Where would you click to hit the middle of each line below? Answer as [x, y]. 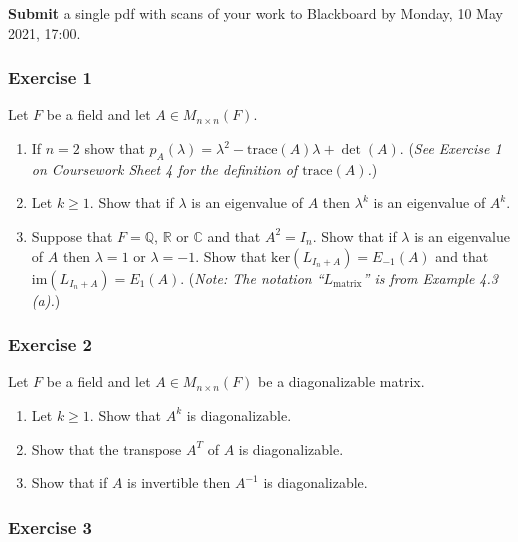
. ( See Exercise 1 [450, 148]
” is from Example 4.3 [430, 277]
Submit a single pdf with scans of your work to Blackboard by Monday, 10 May [255, 13]
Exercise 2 [50, 344]
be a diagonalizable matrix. [341, 381]
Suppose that [72, 235]
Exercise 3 [50, 526]
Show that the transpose [106, 448]
